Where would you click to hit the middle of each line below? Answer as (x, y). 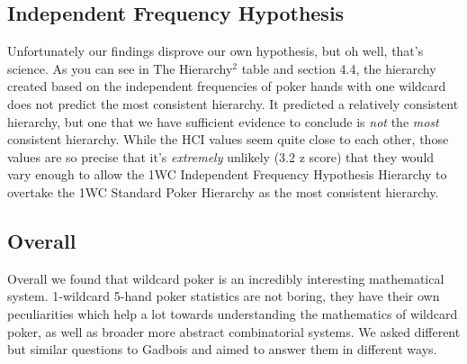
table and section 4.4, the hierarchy (339, 68)
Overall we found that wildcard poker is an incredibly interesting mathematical (226, 278)
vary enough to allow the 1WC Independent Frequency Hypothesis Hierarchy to (227, 174)
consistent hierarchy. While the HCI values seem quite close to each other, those (228, 139)
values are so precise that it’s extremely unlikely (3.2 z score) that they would (221, 156)
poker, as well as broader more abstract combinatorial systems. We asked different (234, 331)
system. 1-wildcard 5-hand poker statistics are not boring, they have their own (224, 296)
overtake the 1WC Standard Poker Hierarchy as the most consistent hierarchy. (223, 191)
